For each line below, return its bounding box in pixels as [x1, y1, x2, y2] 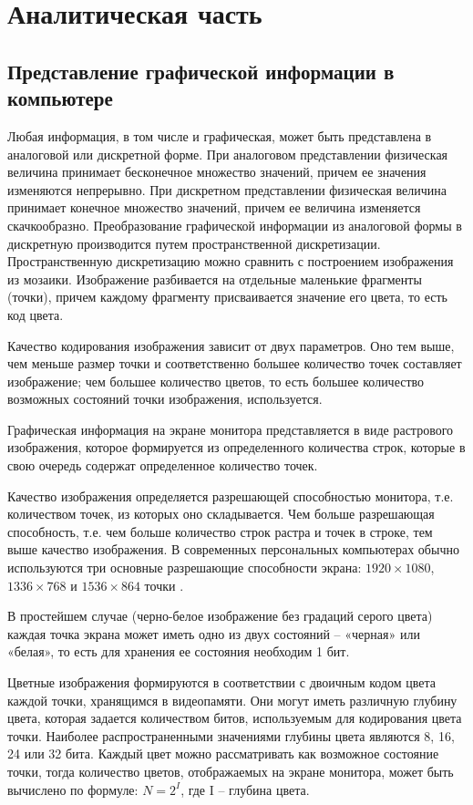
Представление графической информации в [7, 57, 395, 85]
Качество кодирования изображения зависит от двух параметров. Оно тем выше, [7, 335, 455, 355]
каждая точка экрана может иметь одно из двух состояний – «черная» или [7, 624, 420, 643]
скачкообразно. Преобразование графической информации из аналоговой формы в [7, 215, 462, 234]
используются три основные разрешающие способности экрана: [7, 558, 362, 577]
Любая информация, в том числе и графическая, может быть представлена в [7, 126, 432, 145]
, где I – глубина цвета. [180, 779, 310, 799]
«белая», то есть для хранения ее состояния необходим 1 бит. [7, 642, 350, 661]
